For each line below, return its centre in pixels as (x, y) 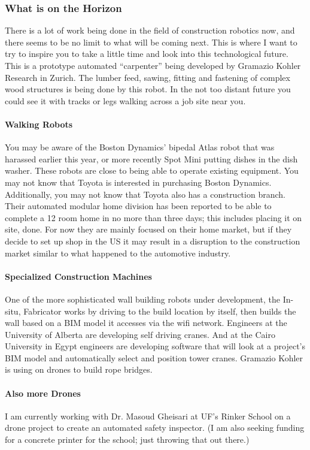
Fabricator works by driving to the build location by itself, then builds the (160, 311)
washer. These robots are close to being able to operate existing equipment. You (152, 170)
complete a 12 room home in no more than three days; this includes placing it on (154, 217)
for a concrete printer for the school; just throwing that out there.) (127, 440)
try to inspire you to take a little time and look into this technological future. (147, 54)
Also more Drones (43, 393)
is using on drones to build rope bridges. (79, 369)
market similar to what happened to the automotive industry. (118, 253)
